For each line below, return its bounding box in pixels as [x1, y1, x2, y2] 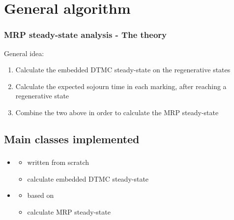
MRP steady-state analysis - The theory [4, 29, 167, 41]
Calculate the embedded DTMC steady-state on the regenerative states [15, 64, 231, 75]
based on [27, 190, 54, 200]
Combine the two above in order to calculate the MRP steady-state [15, 107, 219, 117]
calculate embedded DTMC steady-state [27, 173, 149, 184]
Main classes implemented [4, 131, 140, 146]
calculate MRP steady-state [27, 207, 111, 217]
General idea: [4, 48, 44, 58]
